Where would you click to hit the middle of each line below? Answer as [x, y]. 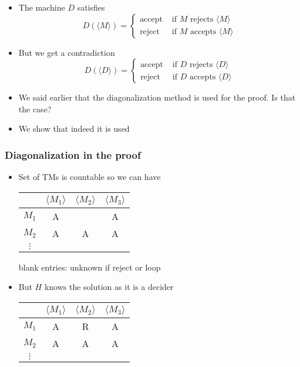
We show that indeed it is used [74, 129]
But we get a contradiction [67, 52]
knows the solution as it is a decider [109, 287]
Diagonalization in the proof [73, 154]
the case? [35, 109]
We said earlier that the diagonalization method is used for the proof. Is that [157, 97]
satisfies [91, 7]
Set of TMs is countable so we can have [90, 177]
